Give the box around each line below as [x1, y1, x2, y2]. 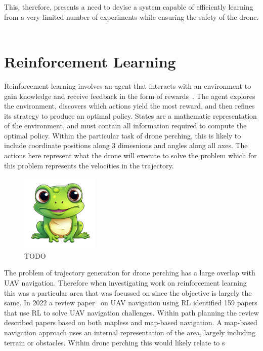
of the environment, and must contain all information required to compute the [4, 120, 247, 131]
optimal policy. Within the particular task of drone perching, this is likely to [4, 130, 241, 141]
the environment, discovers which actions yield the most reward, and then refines [4, 100, 255, 111]
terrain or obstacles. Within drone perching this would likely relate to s [4, 337, 225, 347]
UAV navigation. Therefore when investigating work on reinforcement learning [4, 277, 247, 288]
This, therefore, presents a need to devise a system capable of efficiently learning [4, 2, 253, 12]
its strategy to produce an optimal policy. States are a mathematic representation [4, 110, 257, 121]
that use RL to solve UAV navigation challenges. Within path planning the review [4, 307, 259, 318]
